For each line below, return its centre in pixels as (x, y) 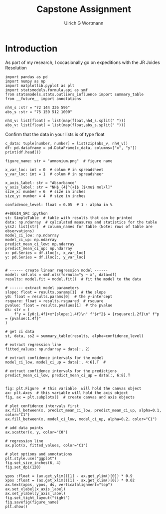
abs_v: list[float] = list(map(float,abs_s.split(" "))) (66, 125)
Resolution (16, 67)
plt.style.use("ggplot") (31, 458)
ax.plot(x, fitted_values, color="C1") (47, 445)
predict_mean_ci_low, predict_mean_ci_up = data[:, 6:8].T (68, 375)
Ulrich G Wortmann (84, 23)
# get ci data (20, 331)
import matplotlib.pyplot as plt (40, 85)
